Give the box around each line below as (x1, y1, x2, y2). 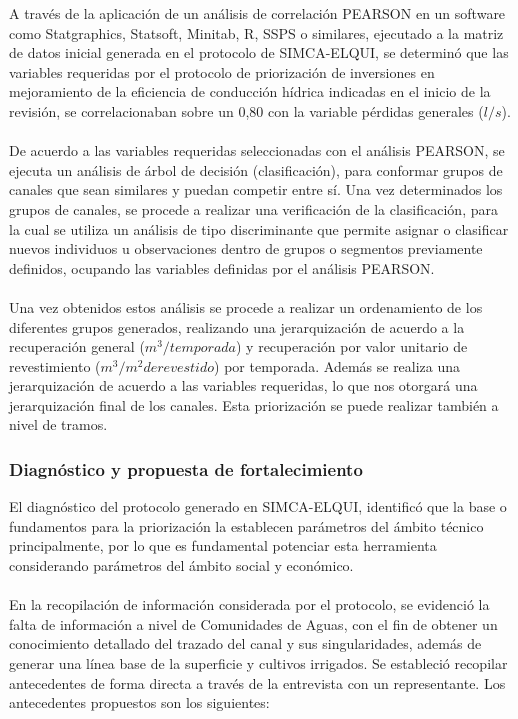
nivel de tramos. (9, 414, 108, 435)
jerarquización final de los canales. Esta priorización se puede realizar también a (9, 394, 499, 415)
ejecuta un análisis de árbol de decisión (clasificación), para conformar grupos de (9, 159, 503, 180)
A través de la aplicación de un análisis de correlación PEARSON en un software (9, 3, 506, 23)
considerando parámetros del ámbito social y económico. (9, 555, 354, 576)
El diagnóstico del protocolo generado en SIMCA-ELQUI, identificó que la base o (9, 496, 507, 517)
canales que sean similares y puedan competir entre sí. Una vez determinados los (9, 179, 503, 200)
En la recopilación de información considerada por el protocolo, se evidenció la (9, 594, 490, 615)
